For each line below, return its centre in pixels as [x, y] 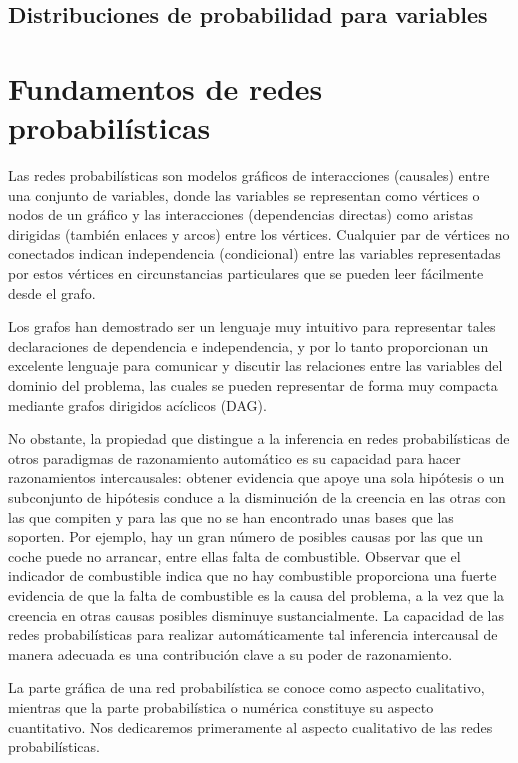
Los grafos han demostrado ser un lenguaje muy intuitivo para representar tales [252, 326]
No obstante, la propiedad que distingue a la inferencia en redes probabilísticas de [259, 438]
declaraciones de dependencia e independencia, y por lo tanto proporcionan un [248, 345]
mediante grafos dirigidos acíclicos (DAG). [137, 404]
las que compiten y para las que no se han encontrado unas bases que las [231, 516]
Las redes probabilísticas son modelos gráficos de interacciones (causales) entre [249, 175]
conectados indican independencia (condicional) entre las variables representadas [254, 253]
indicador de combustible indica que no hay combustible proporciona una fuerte [252, 575]
